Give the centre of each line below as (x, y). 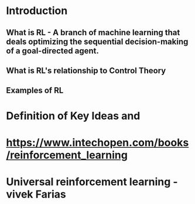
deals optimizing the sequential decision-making (97, 41)
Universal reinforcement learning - (92, 181)
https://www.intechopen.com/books (97, 142)
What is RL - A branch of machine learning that (93, 33)
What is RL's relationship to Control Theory (86, 71)
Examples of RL (35, 91)
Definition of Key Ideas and (73, 116)
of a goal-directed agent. (53, 51)
